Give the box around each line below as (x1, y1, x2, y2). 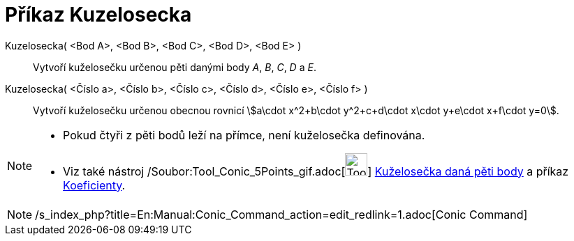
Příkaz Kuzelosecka (5, 3, 192, 26)
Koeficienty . (63, 178, 126, 192)
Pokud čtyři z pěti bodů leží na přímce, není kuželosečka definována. (63, 127, 425, 142)
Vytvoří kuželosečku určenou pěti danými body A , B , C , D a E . (33, 61, 316, 73)
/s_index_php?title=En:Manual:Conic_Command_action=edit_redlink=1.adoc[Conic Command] (35, 207, 528, 221)
